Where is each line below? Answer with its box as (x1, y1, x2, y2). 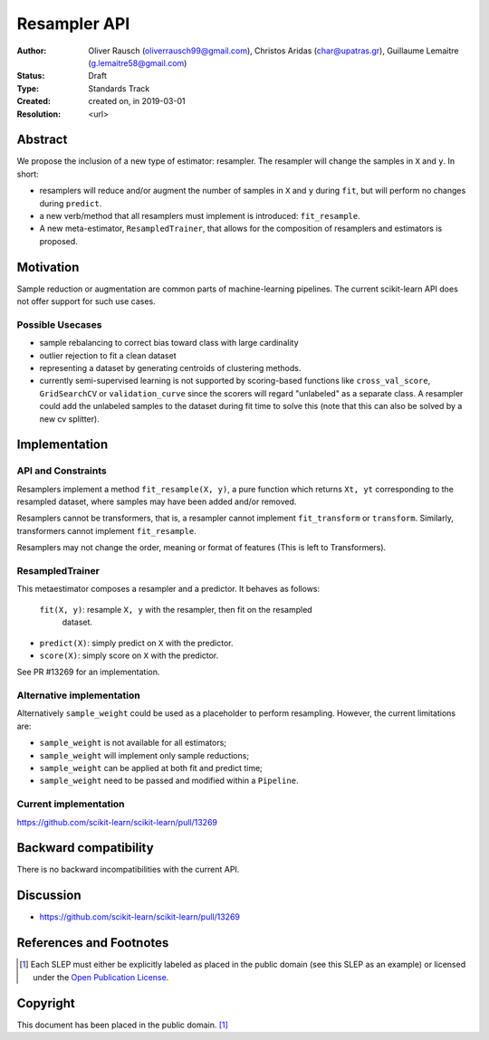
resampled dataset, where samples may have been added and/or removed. (16, 496, 297, 507)
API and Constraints (16, 464, 108, 477)
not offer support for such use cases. (16, 296, 156, 307)
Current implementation (16, 797, 126, 810)
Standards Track (88, 82, 150, 94)
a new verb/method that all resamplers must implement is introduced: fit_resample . (39, 210, 361, 221)
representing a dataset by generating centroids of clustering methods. (39, 362, 302, 373)
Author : (16, 45, 47, 56)
